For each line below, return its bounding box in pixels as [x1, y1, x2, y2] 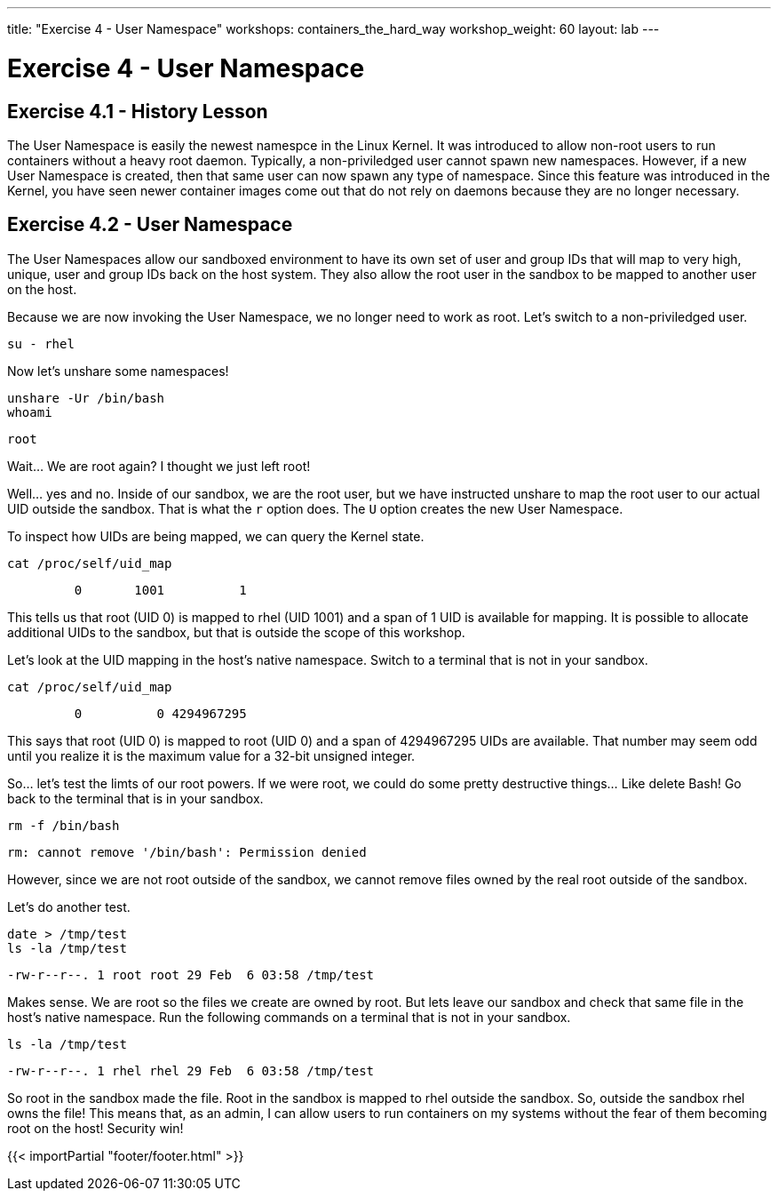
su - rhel [7, 336, 75, 351]
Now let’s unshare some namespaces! [7, 363, 229, 379]
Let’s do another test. [7, 898, 131, 914]
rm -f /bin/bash [7, 818, 120, 833]
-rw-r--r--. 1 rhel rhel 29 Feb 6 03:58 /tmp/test [7, 1063, 375, 1078]
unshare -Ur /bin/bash [7, 390, 165, 405]
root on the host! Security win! [7, 1120, 184, 1136]
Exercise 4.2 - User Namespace [7, 213, 293, 236]
